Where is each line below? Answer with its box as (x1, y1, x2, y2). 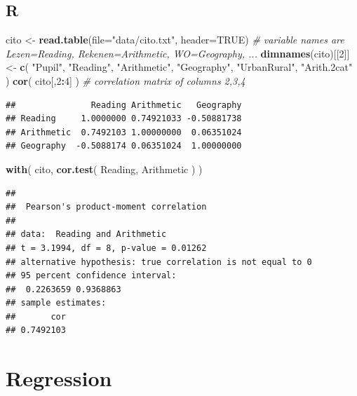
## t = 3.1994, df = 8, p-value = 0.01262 (6, 243, 207, 253)
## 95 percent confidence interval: (6, 271, 177, 281)
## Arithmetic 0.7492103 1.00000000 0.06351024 (6, 127, 242, 137)
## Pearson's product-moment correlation (6, 202, 207, 212)
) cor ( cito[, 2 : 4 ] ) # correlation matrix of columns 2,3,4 (6, 73, 245, 88)
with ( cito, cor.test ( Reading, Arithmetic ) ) (6, 161, 203, 176)
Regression (6, 364, 112, 392)
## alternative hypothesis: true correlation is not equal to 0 (6, 257, 312, 267)
